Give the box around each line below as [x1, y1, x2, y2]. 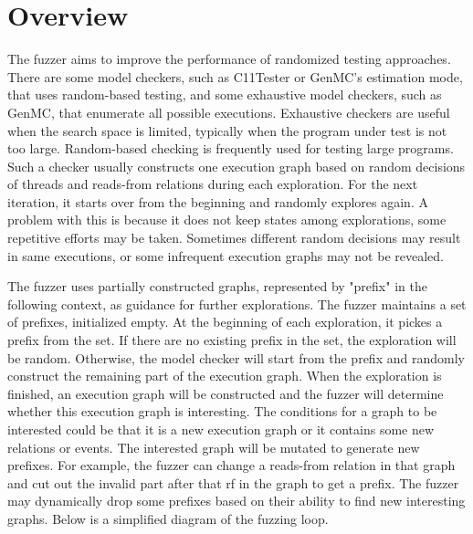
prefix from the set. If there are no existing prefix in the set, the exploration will [7, 330, 457, 350]
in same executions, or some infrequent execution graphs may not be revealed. [7, 246, 444, 265]
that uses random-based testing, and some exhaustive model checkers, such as [7, 85, 442, 104]
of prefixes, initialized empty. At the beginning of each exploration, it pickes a [7, 312, 443, 331]
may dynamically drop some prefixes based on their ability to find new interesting [7, 491, 466, 510]
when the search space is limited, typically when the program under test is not [7, 120, 447, 140]
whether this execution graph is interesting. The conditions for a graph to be [7, 402, 437, 421]
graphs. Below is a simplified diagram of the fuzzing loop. [7, 508, 329, 528]
